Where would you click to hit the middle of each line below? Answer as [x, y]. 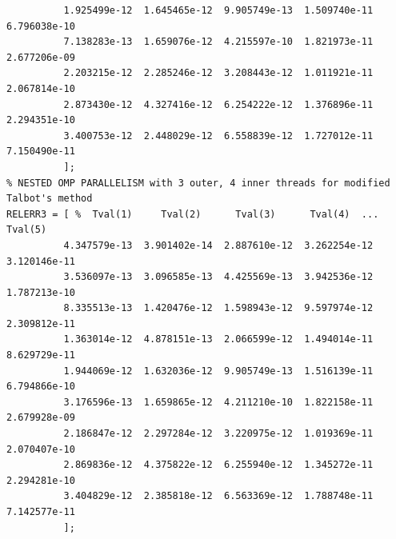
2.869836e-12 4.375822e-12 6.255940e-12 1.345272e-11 [218, 465]
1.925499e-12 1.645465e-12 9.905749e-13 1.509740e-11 [218, 10]
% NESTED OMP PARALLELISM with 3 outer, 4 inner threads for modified [198, 183]
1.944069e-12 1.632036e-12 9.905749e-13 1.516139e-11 [218, 371]
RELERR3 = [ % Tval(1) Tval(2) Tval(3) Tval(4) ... [193, 214]
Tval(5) [27, 230]
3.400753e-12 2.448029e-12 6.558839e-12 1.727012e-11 [218, 136]
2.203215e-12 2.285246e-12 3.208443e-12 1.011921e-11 [218, 73]
